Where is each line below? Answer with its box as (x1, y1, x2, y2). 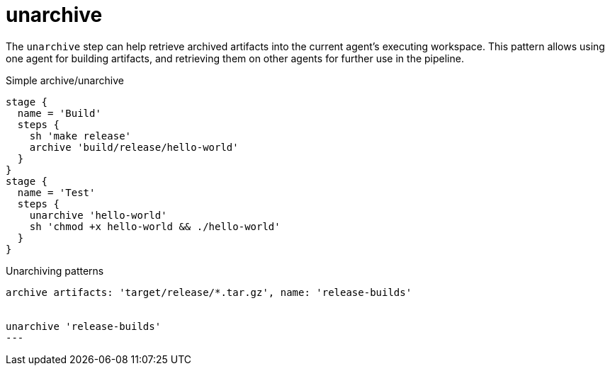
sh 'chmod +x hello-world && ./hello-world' (29, 220, 281, 232)
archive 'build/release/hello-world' (29, 141, 239, 153)
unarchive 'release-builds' (6, 320, 162, 332)
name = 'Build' (17, 107, 101, 119)
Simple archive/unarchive (6, 74, 124, 86)
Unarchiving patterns (6, 264, 104, 277)
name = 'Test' (17, 186, 96, 198)
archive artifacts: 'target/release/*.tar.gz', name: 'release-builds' (6, 286, 412, 298)
